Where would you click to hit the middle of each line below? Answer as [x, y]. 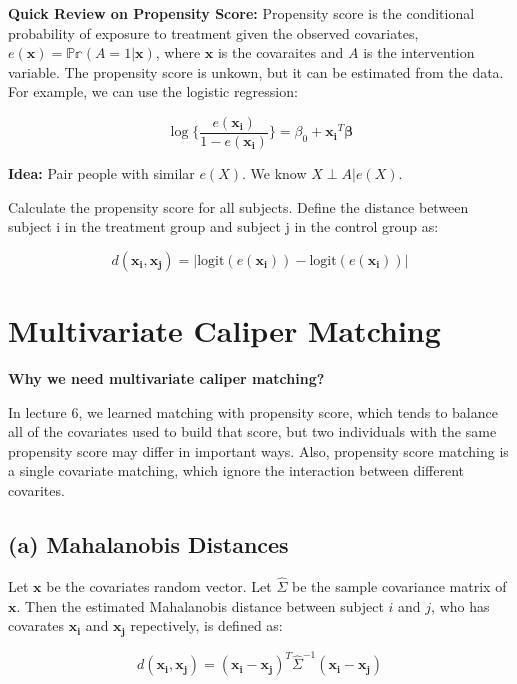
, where [178, 52]
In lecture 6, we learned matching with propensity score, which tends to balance [253, 411]
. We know [274, 173]
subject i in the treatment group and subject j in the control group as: [223, 226]
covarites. [36, 489]
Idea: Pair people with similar [101, 173]
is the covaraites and [280, 52]
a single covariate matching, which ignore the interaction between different [236, 470]
